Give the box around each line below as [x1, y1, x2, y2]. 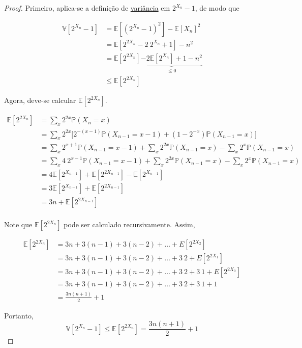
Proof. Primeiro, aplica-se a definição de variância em [4, 3, 170, 13]
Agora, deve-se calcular [4, 95, 76, 105]
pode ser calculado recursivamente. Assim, [64, 219, 195, 230]
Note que [4, 219, 33, 230]
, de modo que [195, 3, 239, 13]
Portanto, [4, 310, 34, 320]
